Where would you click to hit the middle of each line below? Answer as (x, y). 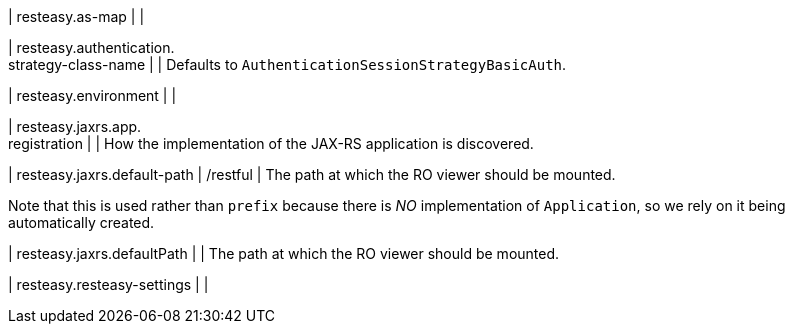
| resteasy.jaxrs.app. (75, 126)
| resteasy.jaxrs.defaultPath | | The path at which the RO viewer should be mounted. (284, 253)
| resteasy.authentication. (91, 47)
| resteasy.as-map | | (76, 16)
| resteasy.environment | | (92, 95)
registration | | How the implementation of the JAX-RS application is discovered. (271, 143)
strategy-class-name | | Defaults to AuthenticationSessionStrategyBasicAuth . (287, 64)
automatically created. (81, 222)
